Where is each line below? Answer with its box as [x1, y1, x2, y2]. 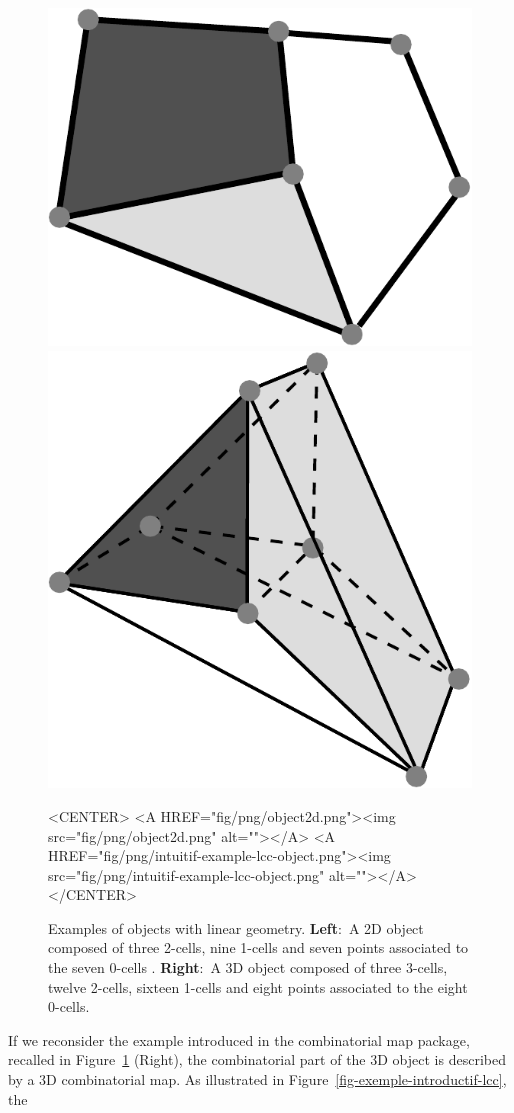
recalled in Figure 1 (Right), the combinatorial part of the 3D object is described [8, 1049, 506, 1070]
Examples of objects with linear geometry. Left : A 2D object [48, 917, 424, 938]
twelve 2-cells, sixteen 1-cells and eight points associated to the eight [48, 976, 468, 997]
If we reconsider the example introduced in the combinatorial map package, [8, 1029, 470, 1050]
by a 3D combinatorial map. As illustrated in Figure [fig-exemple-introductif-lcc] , [8, 1069, 507, 1090]
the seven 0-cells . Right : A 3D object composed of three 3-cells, [48, 957, 448, 978]
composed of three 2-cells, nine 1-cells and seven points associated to [48, 937, 469, 958]
